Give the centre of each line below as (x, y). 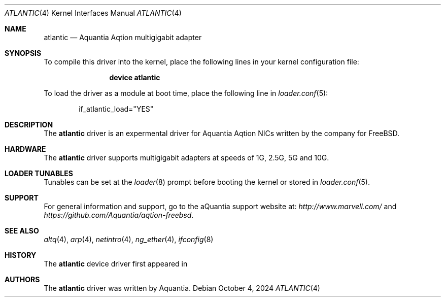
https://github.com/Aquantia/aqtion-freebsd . (119, 215)
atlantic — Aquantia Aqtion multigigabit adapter (123, 37)
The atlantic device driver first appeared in (116, 264)
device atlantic (135, 77)
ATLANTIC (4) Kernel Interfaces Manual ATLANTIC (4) (93, 13)
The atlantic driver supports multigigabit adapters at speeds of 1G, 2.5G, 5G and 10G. (186, 158)
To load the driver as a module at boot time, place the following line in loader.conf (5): (186, 93)
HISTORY (21, 255)
